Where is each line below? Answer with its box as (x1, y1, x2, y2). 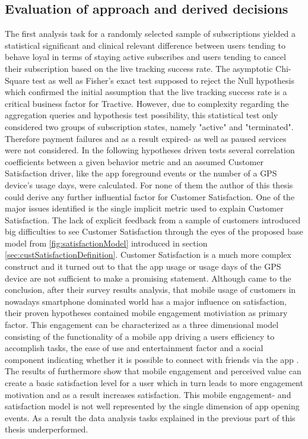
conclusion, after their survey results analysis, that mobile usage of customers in (5, 283, 296, 296)
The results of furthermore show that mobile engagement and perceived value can (5, 365, 301, 377)
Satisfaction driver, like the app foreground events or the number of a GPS (5, 167, 277, 179)
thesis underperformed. (5, 423, 88, 435)
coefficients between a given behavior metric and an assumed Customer (5, 155, 263, 168)
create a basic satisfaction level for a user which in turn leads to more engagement (5, 377, 303, 389)
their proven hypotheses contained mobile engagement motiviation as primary (5, 307, 288, 319)
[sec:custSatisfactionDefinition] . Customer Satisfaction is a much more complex (5, 248, 291, 261)
